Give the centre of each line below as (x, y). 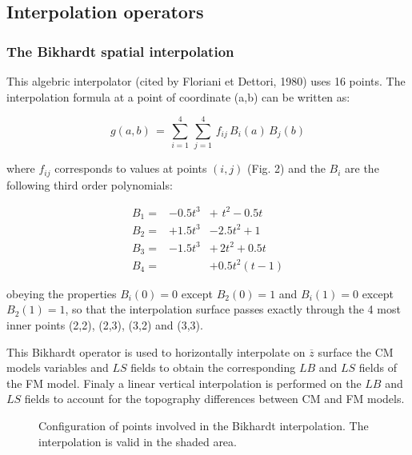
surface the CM (356, 351)
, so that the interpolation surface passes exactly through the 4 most (233, 309)
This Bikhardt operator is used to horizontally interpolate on (156, 351)
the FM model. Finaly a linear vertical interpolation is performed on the (184, 383)
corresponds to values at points (131, 168)
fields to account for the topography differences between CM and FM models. (214, 399)
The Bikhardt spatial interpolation (120, 51)
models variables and (58, 367)
